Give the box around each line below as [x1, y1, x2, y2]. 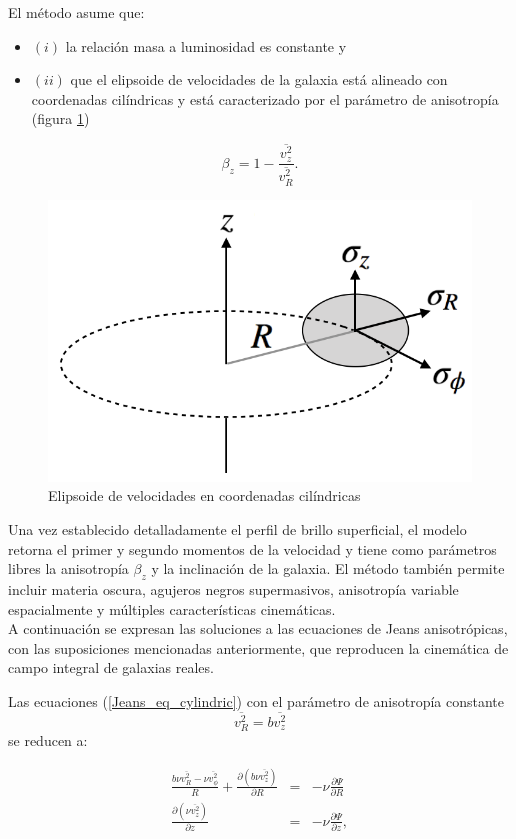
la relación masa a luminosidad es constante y [65, 35, 347, 56]
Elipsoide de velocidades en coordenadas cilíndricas [48, 485, 361, 506]
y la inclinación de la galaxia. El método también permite [151, 558, 505, 579]
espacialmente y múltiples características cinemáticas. [8, 598, 336, 619]
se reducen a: [8, 730, 88, 751]
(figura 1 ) [31, 108, 90, 129]
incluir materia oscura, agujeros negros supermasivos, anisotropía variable [8, 579, 459, 600]
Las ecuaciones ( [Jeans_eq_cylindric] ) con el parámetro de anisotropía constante [8, 691, 504, 712]
